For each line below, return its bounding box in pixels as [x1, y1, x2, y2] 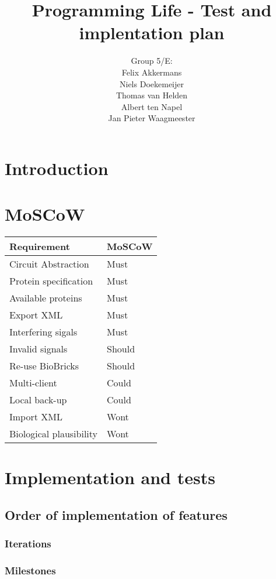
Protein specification [9, 274, 93, 288]
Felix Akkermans [121, 66, 182, 78]
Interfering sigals [9, 325, 78, 339]
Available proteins [9, 291, 82, 305]
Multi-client [9, 376, 57, 390]
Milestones [5, 563, 56, 578]
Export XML [9, 308, 63, 322]
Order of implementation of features [5, 505, 228, 523]
